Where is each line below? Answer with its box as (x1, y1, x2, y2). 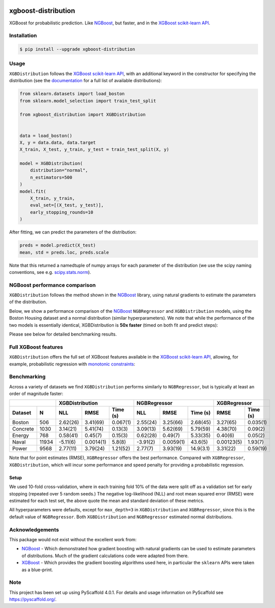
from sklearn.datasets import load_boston (19, 91, 125, 97)
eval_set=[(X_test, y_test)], (30, 202, 104, 208)
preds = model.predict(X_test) (19, 243, 96, 248)
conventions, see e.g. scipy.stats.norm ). (9, 269, 92, 275)
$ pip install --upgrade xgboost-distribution (19, 46, 135, 52)
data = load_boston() (19, 132, 73, 138)
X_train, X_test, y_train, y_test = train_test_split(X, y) (19, 147, 170, 152)
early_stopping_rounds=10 (30, 209, 93, 215)
